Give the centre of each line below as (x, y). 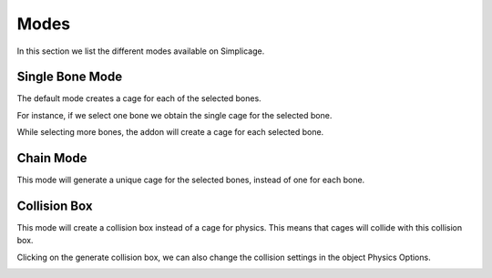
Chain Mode (52, 158)
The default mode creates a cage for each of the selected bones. (139, 98)
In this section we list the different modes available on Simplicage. (141, 51)
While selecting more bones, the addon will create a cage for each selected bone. (170, 132)
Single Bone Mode (70, 77)
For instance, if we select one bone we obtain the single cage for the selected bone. (174, 115)
